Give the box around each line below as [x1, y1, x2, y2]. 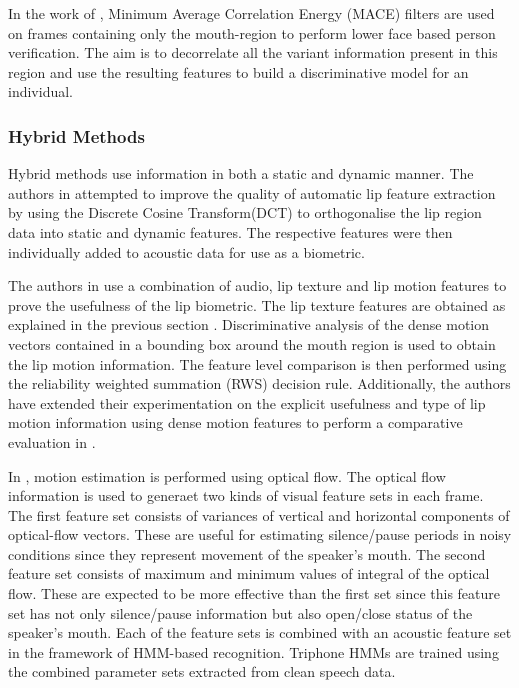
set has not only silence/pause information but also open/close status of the [8, 602, 473, 623]
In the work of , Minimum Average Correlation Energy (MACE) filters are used [8, 3, 495, 23]
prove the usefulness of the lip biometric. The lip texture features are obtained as [8, 294, 506, 315]
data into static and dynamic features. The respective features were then [8, 221, 453, 242]
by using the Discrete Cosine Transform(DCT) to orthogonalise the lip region [8, 202, 482, 223]
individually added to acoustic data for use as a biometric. [8, 241, 365, 262]
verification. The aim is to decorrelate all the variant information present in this [8, 42, 498, 63]
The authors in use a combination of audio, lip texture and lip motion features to [8, 275, 507, 296]
